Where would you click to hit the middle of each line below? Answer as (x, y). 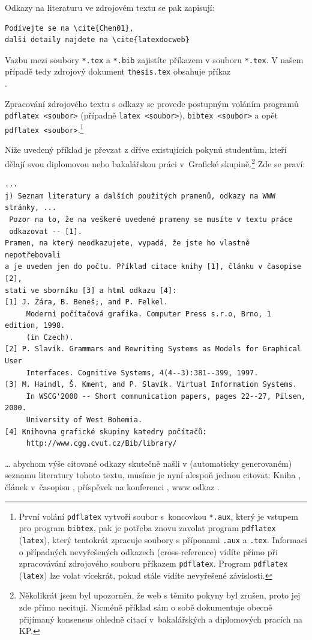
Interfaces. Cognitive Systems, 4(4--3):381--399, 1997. (142, 373)
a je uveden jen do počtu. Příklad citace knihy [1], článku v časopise (153, 267)
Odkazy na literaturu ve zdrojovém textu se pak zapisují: (110, 7)
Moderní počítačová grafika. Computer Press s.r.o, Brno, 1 (148, 314)
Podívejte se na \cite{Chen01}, (69, 28)
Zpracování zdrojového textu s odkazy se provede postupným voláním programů (152, 103)
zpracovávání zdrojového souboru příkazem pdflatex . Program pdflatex (153, 563)
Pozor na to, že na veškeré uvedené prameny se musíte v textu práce (151, 219)
